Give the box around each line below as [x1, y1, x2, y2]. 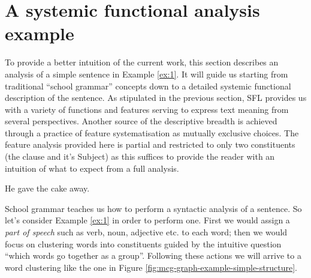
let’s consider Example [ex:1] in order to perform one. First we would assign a [5, 214, 290, 226]
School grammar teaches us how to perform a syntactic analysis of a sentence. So [5, 202, 302, 214]
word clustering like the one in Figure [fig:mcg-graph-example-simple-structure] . [5, 261, 297, 273]
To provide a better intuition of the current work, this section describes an [5, 56, 279, 68]
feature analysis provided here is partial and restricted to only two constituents [5, 138, 295, 151]
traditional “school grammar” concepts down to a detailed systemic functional [5, 79, 291, 92]
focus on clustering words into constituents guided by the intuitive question [5, 237, 282, 250]
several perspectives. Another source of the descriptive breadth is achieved [5, 115, 277, 127]
